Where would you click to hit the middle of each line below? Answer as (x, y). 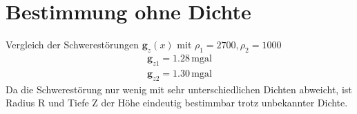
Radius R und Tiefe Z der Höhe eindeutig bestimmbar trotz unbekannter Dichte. (177, 103)
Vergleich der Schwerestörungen (73, 45)
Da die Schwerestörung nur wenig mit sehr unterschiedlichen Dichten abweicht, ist (179, 89)
